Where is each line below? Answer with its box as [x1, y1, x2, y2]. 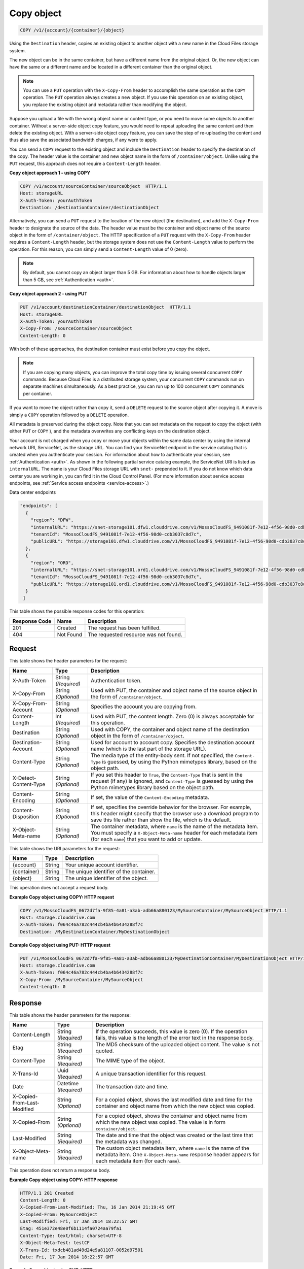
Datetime [57, 1080, 79, 1087]
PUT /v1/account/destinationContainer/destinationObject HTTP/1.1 [20, 305, 192, 310]
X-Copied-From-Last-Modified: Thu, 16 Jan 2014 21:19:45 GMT [20, 1205, 175, 1210]
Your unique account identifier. [65, 861, 139, 869]
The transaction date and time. [95, 1083, 169, 1090]
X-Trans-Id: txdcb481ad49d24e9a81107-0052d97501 [20, 1247, 143, 1253]
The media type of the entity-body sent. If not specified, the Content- [90, 752, 255, 759]
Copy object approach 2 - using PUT [9, 291, 88, 297]
